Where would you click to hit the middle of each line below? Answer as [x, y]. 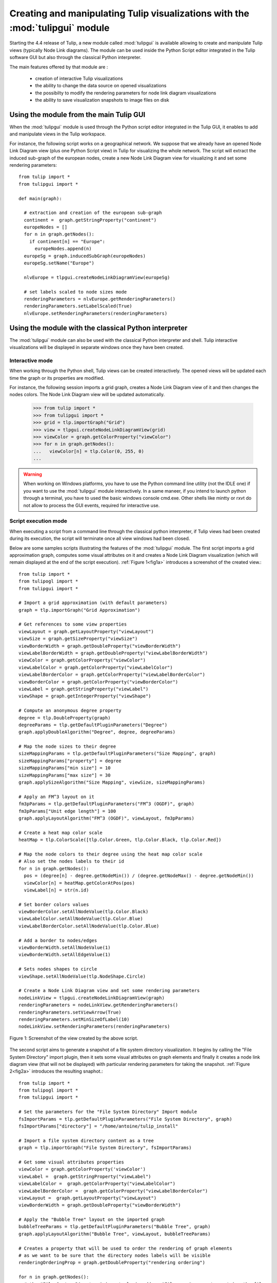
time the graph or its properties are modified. [57, 378]
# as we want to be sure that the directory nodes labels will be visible [115, 1256]
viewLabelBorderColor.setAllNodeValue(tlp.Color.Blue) [89, 926]
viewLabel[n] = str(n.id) [56, 890]
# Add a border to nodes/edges [58, 940]
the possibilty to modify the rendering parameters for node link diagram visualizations [126, 93]
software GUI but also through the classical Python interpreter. [75, 57]
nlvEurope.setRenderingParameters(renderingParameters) [96, 313]
